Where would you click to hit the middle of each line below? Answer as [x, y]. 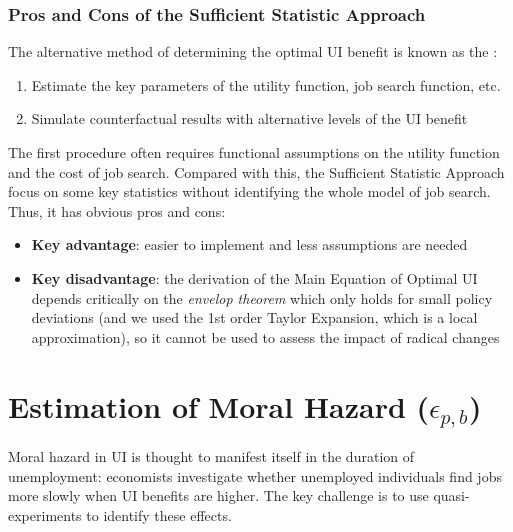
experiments [45, 514]
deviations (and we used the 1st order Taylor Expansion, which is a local [254, 317]
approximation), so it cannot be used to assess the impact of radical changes [265, 336]
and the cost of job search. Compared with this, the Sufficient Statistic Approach [256, 171]
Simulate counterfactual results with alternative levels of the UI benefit [249, 118]
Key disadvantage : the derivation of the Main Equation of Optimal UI [254, 277]
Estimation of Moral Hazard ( [219, 405]
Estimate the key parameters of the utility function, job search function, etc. [266, 84]
